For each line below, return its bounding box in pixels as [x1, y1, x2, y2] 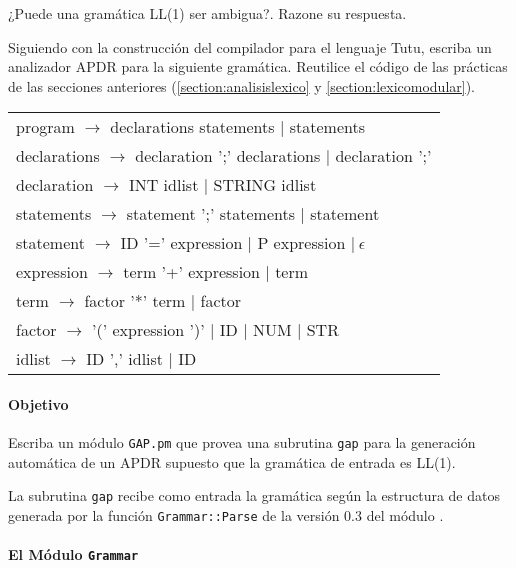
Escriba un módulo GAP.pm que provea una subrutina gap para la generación [8, 432, 476, 453]
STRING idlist [213, 173, 317, 197]
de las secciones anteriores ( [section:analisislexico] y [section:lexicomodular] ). [8, 75, 476, 96]
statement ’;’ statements [126, 202, 296, 226]
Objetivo [8, 393, 69, 414]
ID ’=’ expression [120, 231, 243, 255]
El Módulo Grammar [8, 544, 139, 565]
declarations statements [110, 115, 275, 139]
